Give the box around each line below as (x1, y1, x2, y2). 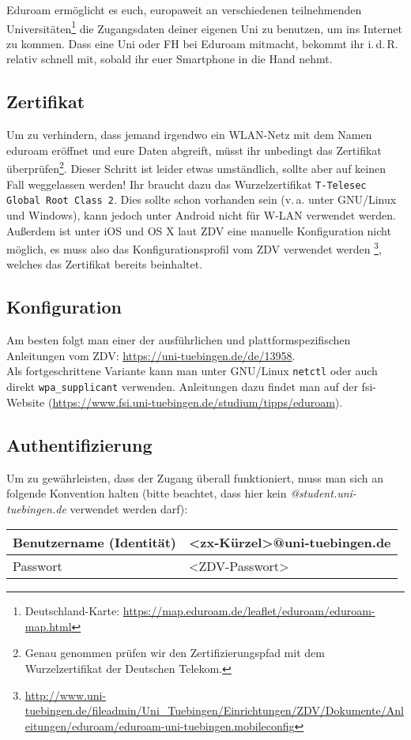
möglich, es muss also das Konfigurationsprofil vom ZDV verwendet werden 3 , (6, 239, 382, 257)
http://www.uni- (25, 686, 107, 703)
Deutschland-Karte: (25, 603, 120, 619)
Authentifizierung (6, 432, 153, 456)
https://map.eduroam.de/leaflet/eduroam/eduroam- (123, 603, 375, 619)
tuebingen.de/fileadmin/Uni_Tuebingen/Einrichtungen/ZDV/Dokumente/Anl (25, 702, 404, 719)
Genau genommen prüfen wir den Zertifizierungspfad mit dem (25, 644, 325, 661)
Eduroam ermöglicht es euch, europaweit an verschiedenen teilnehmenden (6, 2, 362, 17)
